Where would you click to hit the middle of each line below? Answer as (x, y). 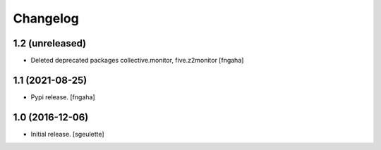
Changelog (46, 18)
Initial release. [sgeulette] (68, 134)
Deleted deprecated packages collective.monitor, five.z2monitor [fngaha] (137, 61)
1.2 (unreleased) (50, 43)
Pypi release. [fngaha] (63, 97)
